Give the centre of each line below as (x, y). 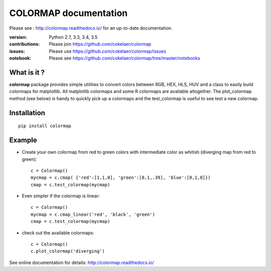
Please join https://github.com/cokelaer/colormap (100, 44)
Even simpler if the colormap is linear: (61, 196)
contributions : (25, 44)
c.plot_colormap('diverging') (68, 251)
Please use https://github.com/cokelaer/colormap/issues (108, 51)
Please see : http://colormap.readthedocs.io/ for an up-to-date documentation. (91, 28)
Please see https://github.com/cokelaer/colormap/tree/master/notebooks (124, 58)
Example (23, 140)
